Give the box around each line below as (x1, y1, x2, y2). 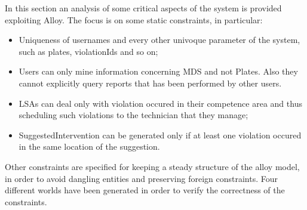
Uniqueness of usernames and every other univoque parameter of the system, (19, 33, 300, 46)
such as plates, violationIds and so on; (19, 45, 158, 57)
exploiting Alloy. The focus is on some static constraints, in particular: (5, 13, 263, 26)
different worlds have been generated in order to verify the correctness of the (5, 184, 285, 196)
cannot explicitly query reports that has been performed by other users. (19, 76, 282, 89)
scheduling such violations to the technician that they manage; (19, 109, 248, 121)
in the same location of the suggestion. (19, 140, 160, 153)
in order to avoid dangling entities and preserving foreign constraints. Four (5, 172, 278, 184)
